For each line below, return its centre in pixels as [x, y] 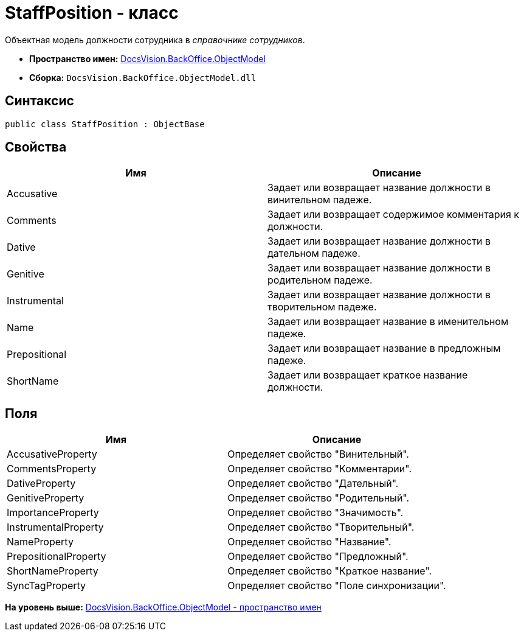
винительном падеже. [320, 200]
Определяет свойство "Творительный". [321, 527]
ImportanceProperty [53, 513]
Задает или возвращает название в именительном [388, 322]
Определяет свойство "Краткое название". [330, 571]
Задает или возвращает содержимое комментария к [394, 215]
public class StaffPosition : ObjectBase [105, 124]
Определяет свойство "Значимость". [315, 513]
